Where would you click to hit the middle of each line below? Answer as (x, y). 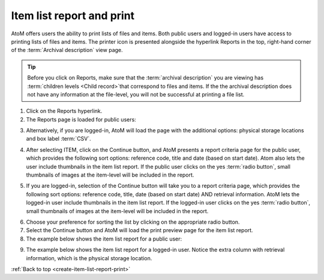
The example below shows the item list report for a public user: (104, 239)
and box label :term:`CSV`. (58, 139)
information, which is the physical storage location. (89, 258)
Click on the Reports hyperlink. (64, 111)
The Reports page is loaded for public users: (81, 119)
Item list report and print (73, 16)
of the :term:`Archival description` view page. (67, 50)
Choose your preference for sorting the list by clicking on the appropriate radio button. (133, 222)
